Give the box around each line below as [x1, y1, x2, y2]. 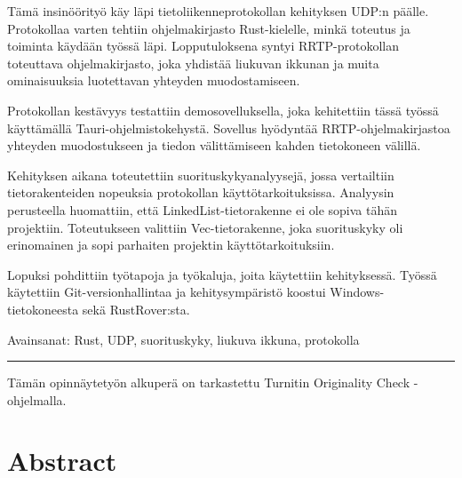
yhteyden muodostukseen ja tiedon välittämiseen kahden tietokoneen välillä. [7, 136, 421, 155]
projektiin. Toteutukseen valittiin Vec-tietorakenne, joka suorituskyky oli [7, 218, 403, 236]
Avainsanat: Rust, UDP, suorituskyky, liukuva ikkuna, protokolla [7, 330, 360, 348]
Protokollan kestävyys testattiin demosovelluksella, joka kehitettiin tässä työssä [7, 100, 439, 119]
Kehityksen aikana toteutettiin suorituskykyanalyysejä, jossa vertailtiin [7, 165, 394, 184]
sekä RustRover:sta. [82, 299, 190, 318]
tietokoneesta [7, 299, 79, 318]
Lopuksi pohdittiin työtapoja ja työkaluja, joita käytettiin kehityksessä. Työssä [7, 265, 437, 283]
